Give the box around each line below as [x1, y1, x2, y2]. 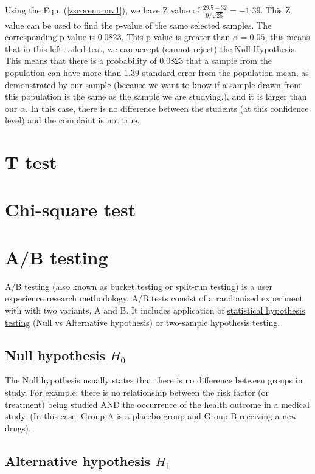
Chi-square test [5, 197, 136, 222]
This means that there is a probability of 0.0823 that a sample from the [5, 54, 272, 67]
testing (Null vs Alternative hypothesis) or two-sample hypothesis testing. [5, 315, 280, 328]
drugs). [5, 421, 31, 434]
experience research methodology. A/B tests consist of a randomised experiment [5, 292, 303, 304]
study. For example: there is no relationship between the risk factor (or [5, 385, 269, 398]
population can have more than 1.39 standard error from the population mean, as [5, 66, 309, 78]
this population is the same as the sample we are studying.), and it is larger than [5, 90, 307, 103]
